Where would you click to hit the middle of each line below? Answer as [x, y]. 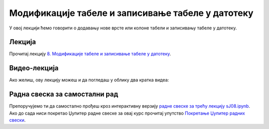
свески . [17, 120]
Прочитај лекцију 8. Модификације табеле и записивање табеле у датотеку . [90, 54]
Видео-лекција [34, 68]
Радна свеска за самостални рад [64, 94]
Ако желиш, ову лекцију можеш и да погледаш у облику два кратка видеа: [89, 80]
